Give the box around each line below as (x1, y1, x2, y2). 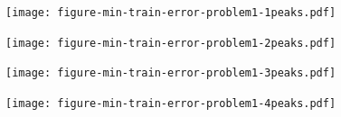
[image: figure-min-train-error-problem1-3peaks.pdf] (5, 67, 336, 80)
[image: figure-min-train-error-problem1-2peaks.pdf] (5, 36, 336, 49)
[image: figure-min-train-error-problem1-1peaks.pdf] (5, 6, 336, 19)
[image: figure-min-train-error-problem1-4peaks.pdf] (5, 96, 336, 110)
